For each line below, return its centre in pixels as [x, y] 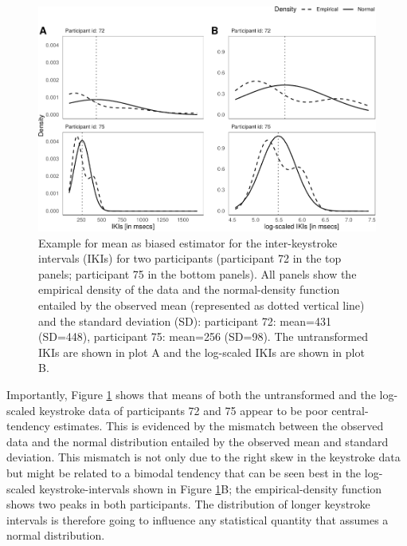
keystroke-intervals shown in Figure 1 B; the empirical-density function [211, 488]
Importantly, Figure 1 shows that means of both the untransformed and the [191, 394]
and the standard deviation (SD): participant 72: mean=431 [185, 320]
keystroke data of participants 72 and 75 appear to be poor [184, 410]
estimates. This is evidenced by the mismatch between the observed [219, 426]
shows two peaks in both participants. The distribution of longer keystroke [188, 504]
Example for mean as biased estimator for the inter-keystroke [188, 242]
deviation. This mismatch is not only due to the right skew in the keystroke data [203, 457]
